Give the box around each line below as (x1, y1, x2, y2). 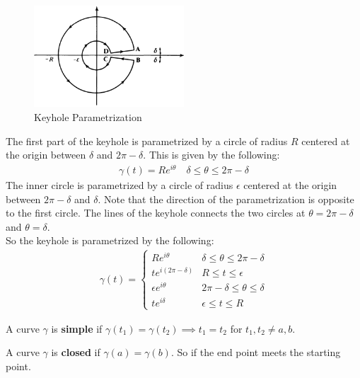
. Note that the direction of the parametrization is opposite (98, 191, 354, 206)
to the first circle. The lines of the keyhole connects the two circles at (6, 205, 306, 220)
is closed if (51, 345, 100, 360)
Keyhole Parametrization (34, 110, 142, 125)
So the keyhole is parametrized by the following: (6, 233, 214, 248)
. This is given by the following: (143, 147, 280, 162)
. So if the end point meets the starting (170, 345, 341, 360)
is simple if (51, 321, 103, 336)
